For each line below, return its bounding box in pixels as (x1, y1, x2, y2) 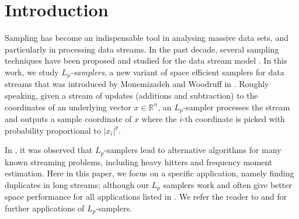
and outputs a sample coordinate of (5, 113, 132, 124)
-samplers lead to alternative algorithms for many (104, 144, 281, 156)
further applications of (5, 201, 85, 214)
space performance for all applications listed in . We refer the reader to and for (5, 190, 287, 203)
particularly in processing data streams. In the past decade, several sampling (5, 43, 279, 55)
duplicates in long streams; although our (5, 178, 149, 190)
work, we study (5, 65, 59, 78)
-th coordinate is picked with (182, 113, 285, 124)
